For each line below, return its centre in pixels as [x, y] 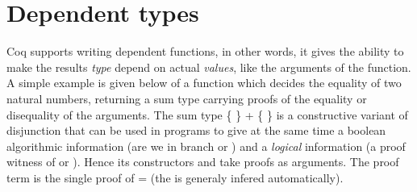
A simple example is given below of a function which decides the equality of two [204, 83]
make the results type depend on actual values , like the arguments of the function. [209, 67]
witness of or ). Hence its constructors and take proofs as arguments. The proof [203, 162]
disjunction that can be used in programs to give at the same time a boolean [196, 130]
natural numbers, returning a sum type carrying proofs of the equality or [187, 98]
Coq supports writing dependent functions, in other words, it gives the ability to [205, 51]
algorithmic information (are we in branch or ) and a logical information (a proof [206, 146]
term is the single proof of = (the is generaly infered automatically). [175, 177]
